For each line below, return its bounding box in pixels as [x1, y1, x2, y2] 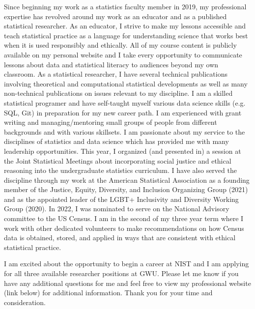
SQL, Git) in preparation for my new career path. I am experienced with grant [4, 107, 242, 117]
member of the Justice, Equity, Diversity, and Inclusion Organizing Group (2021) [4, 184, 248, 195]
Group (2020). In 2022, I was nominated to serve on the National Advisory [4, 203, 229, 214]
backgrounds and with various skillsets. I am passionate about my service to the [4, 126, 245, 137]
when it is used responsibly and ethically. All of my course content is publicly [4, 40, 237, 50]
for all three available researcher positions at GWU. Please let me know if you [4, 268, 239, 279]
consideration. [4, 297, 46, 307]
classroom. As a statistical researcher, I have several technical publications [4, 69, 227, 79]
